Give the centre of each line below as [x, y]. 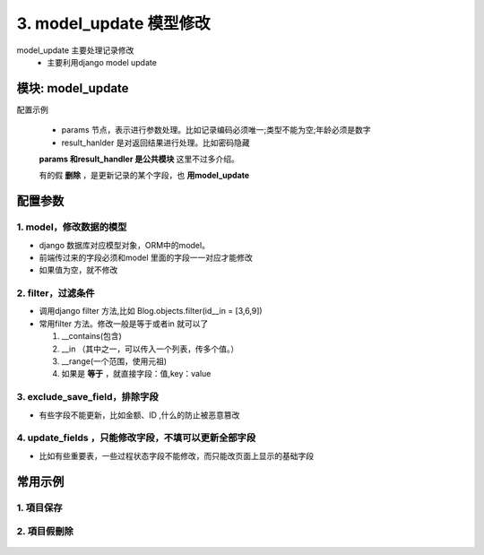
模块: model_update [73, 88]
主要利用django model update [102, 62]
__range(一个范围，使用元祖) [114, 361]
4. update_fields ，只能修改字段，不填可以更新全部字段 [136, 438]
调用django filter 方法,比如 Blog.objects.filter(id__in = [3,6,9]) [151, 311]
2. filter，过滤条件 [56, 293]
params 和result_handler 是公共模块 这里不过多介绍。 [139, 159]
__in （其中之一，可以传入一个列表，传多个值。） [150, 349]
